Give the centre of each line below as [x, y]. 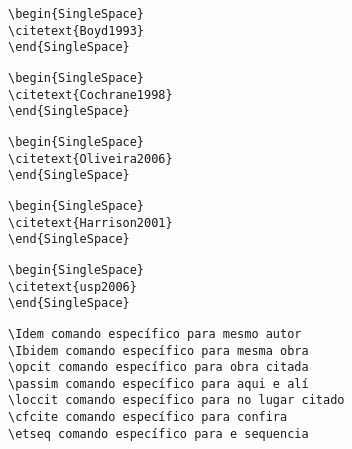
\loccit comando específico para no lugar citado [176, 400]
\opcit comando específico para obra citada [158, 367]
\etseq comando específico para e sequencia [158, 433]
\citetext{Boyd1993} [76, 30]
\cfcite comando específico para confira [148, 417]
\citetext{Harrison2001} [90, 222]
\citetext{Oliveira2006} [90, 158]
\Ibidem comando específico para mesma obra [158, 350]
